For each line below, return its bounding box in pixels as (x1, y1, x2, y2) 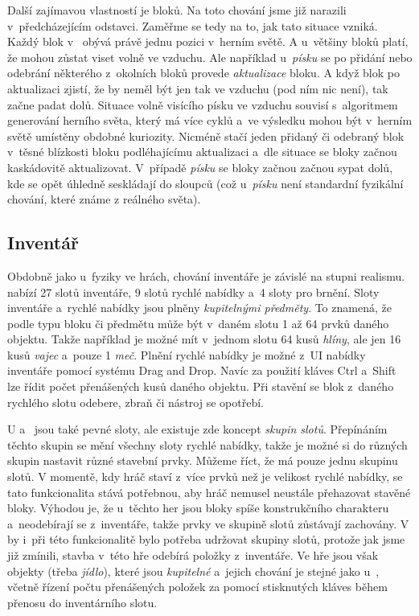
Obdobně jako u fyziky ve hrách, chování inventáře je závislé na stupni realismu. (7, 267, 405, 284)
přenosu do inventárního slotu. (7, 593, 158, 610)
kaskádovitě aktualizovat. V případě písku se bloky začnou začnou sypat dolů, (7, 158, 393, 175)
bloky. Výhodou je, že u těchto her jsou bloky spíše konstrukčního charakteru (7, 499, 389, 516)
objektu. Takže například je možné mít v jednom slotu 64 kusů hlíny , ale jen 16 (7, 331, 401, 347)
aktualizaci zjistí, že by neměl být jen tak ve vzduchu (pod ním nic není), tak (7, 80, 388, 97)
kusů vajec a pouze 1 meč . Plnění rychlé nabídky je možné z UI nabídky (7, 346, 366, 363)
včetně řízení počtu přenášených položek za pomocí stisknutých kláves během (7, 578, 388, 595)
